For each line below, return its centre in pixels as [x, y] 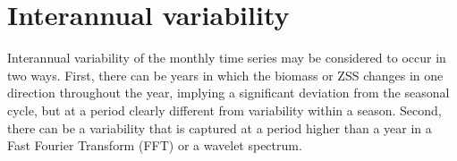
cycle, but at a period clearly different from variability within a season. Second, [224, 110]
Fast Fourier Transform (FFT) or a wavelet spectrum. [155, 145]
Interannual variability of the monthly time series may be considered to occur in [227, 58]
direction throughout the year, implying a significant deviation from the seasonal [228, 93]
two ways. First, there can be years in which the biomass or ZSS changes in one [225, 75]
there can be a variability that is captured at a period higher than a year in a [220, 127]
